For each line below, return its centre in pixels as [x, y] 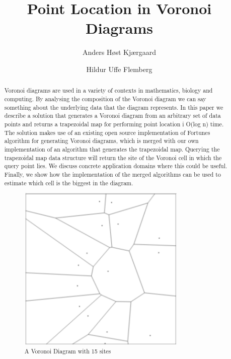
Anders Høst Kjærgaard [119, 52]
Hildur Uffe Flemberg [119, 69]
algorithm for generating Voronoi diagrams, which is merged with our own [101, 141]
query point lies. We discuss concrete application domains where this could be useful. [116, 166]
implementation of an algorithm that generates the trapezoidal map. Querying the [112, 149]
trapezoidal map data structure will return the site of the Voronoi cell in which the [113, 157]
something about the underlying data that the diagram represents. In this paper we [114, 107]
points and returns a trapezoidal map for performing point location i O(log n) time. [114, 124]
